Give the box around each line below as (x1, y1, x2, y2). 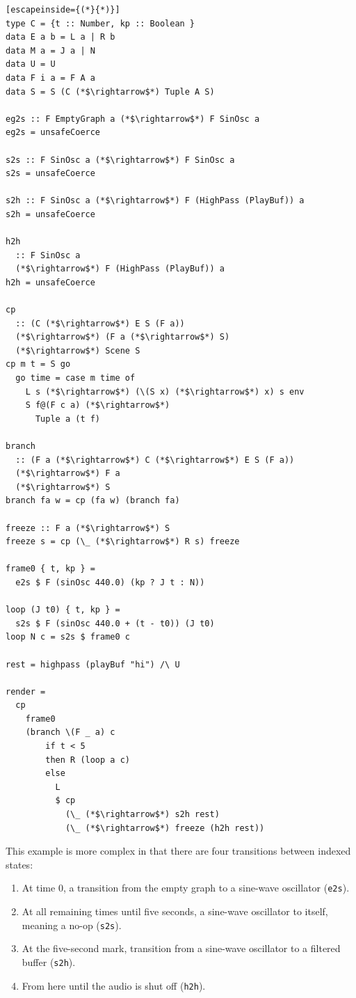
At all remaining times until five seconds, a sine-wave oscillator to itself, (22, 904, 328, 919)
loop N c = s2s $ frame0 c (6, 632, 130, 642)
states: (6, 857, 33, 871)
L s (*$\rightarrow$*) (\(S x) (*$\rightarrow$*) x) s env (25, 386, 305, 397)
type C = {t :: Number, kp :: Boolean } (6, 18, 195, 29)
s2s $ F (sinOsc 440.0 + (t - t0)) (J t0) (15, 618, 215, 628)
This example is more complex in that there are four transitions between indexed (6, 843, 351, 858)
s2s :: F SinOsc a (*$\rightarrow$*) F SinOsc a (6, 155, 235, 165)
